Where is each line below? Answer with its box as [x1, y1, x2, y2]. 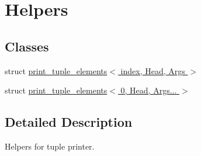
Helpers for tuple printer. [5, 140, 95, 152]
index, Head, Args [120, 64, 185, 77]
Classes [5, 37, 49, 55]
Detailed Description [5, 113, 133, 131]
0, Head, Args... [120, 84, 177, 96]
